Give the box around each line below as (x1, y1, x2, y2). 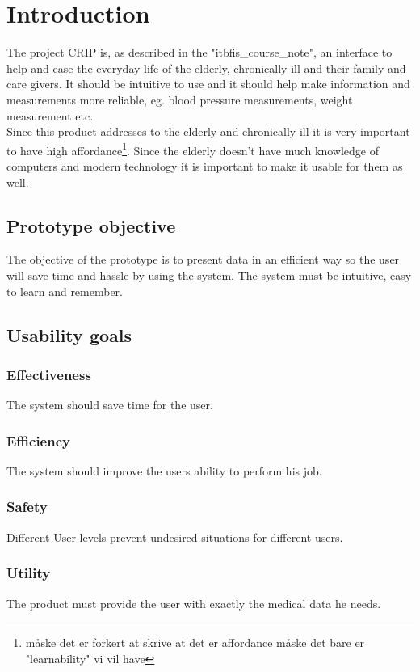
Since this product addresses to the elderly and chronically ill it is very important (6, 123, 410, 140)
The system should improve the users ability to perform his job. (6, 462, 322, 479)
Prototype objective (6, 213, 176, 238)
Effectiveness (6, 364, 91, 384)
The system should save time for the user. (6, 396, 213, 413)
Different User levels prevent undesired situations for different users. (6, 528, 343, 545)
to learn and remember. (6, 282, 124, 299)
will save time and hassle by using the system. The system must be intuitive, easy (6, 266, 412, 283)
